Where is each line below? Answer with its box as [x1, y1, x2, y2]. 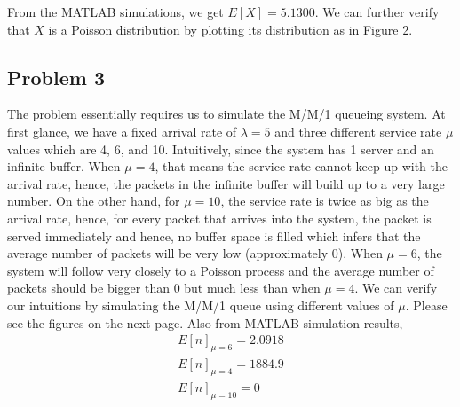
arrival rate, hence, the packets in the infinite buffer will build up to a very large [7, 174, 445, 192]
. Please [405, 295, 448, 314]
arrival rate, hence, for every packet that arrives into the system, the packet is [7, 208, 432, 227]
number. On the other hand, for [7, 192, 180, 210]
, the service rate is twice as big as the [220, 192, 429, 210]
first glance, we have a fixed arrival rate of [7, 121, 237, 140]
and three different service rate [274, 121, 442, 140]
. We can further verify [314, 3, 440, 20]
